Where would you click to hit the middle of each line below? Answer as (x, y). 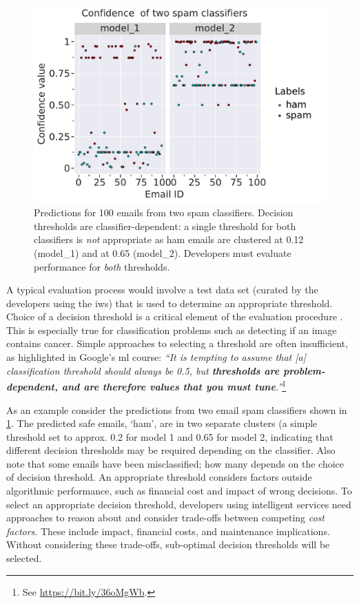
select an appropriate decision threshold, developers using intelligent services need (179, 504)
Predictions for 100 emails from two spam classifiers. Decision (164, 212)
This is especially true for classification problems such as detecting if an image (172, 330)
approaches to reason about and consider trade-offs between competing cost (165, 518)
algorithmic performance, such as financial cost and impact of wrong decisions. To (179, 491)
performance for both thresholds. (102, 266)
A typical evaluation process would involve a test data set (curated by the (162, 290)
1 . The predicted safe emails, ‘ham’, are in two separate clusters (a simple (162, 423)
